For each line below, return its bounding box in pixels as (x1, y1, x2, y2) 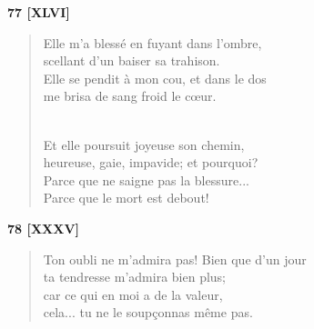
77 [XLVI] (7, 3, 70, 21)
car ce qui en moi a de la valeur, (43, 284, 223, 304)
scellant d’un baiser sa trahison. (43, 51, 220, 70)
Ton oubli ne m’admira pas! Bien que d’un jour (43, 249, 307, 268)
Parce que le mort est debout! (43, 188, 209, 207)
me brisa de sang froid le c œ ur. (43, 86, 217, 105)
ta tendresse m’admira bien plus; (43, 267, 226, 286)
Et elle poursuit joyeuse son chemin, (43, 135, 245, 154)
